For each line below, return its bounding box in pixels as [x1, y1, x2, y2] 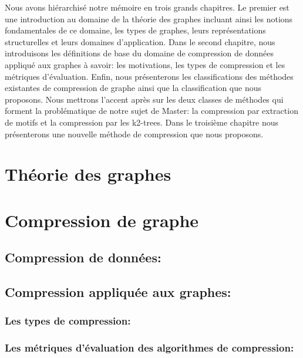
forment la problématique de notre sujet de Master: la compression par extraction [5, 104, 298, 117]
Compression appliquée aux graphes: [5, 283, 231, 301]
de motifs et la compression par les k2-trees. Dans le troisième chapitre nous [5, 116, 279, 128]
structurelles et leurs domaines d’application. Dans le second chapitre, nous [5, 35, 275, 48]
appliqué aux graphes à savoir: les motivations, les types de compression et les [5, 58, 285, 70]
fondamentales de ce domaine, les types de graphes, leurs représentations [5, 24, 266, 36]
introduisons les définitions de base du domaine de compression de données [5, 47, 274, 59]
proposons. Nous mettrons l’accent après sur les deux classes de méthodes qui [5, 93, 284, 105]
